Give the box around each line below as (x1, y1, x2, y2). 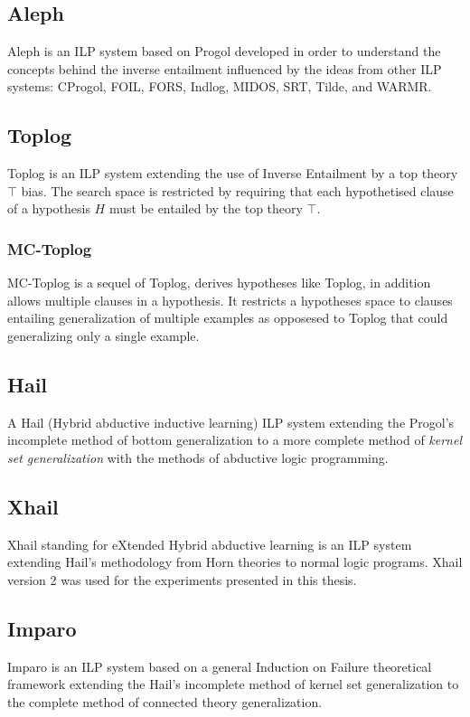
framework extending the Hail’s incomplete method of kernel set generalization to (7, 675, 459, 693)
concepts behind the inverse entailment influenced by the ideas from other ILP (7, 59, 442, 78)
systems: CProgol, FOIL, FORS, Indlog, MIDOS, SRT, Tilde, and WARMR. (7, 77, 432, 96)
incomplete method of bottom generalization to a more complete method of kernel (7, 430, 463, 449)
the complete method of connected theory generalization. (7, 692, 323, 711)
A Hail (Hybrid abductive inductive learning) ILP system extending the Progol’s (7, 412, 455, 431)
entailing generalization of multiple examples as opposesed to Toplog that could (7, 308, 448, 327)
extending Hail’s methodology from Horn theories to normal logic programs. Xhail (7, 552, 463, 571)
